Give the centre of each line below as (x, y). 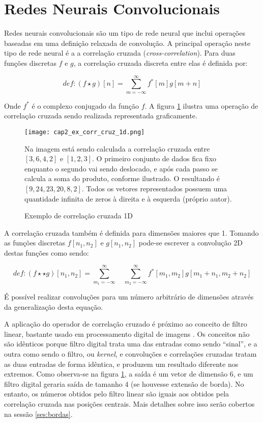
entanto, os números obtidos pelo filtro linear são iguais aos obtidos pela (117, 394)
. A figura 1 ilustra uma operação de (201, 105)
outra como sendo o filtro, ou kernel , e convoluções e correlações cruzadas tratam (130, 354)
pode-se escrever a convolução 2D (191, 243)
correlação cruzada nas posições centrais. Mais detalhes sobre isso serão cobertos (129, 404)
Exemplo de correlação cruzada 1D (79, 216)
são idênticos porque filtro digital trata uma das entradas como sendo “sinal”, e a (131, 344)
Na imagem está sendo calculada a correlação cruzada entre (117, 148)
